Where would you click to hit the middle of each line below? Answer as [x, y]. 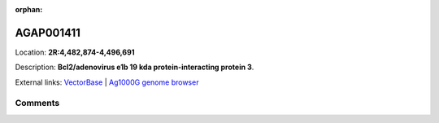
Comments [37, 103]
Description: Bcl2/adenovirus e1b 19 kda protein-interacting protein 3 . [135, 67]
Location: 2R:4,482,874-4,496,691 [75, 52]
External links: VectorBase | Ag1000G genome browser [107, 82]
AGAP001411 [48, 33]
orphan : [29, 9]
